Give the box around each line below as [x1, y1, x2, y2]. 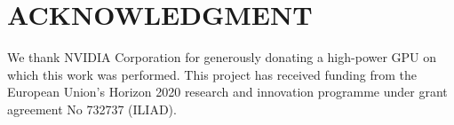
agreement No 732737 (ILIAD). [7, 99, 177, 118]
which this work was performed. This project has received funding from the [7, 65, 417, 83]
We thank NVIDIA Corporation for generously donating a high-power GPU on [7, 48, 437, 66]
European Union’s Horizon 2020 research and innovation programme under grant [7, 82, 448, 101]
